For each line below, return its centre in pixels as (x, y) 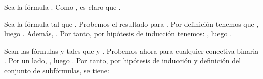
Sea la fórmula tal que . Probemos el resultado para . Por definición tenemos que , (131, 24)
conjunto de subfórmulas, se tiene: (57, 70)
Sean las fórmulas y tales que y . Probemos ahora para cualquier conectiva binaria (131, 50)
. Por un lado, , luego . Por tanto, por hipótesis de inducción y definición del (123, 61)
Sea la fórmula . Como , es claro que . (62, 7)
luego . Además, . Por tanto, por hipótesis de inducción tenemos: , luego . (118, 34)
